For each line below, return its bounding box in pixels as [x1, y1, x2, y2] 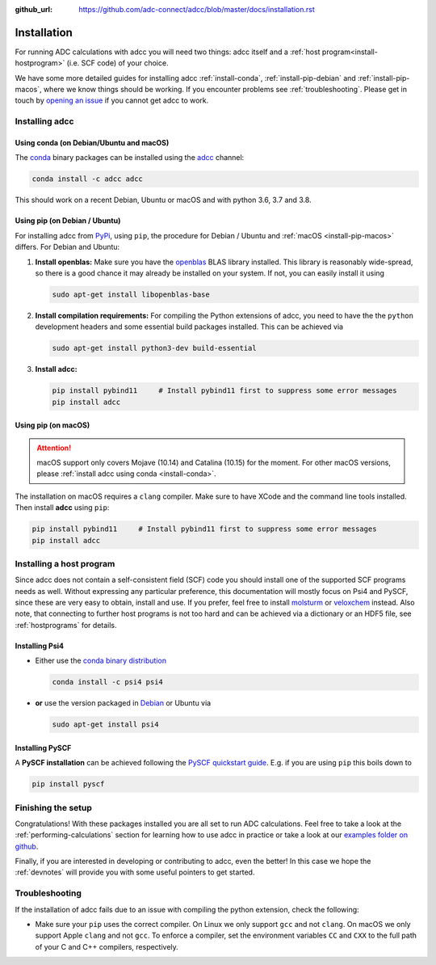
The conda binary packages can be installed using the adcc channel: [15, 153, 245, 162]
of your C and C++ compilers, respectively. [35, 942, 179, 951]
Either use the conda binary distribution [35, 655, 167, 666]
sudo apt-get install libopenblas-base [52, 289, 210, 299]
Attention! [36, 443, 72, 453]
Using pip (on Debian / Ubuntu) [15, 216, 121, 225]
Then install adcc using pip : [15, 503, 110, 512]
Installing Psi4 [15, 641, 65, 651]
